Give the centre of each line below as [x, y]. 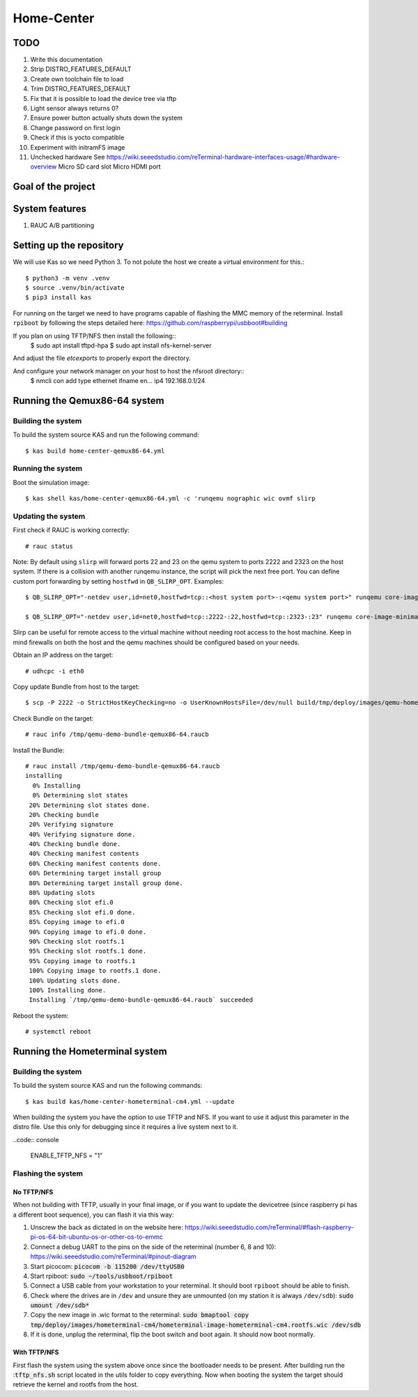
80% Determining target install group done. [106, 883]
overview [44, 166]
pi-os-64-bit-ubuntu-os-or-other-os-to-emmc [97, 1237]
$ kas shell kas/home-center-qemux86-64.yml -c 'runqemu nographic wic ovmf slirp [170, 499]
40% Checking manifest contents [84, 854]
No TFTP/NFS [33, 1192]
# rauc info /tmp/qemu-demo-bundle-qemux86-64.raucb [117, 734]
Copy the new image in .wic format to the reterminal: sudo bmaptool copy [140, 1315]
